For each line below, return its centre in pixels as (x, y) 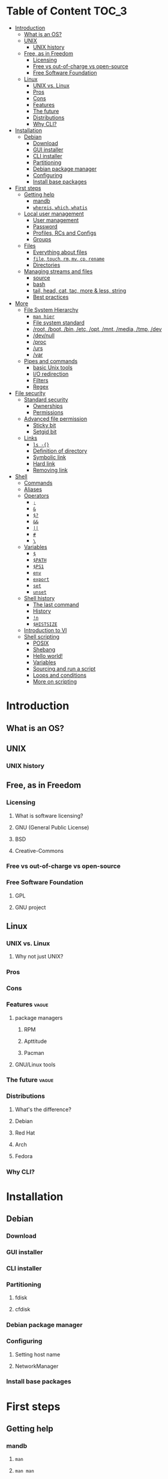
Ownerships (48, 406)
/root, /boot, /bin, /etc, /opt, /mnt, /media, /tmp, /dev (97, 329)
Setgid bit (45, 431)
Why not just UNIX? (39, 957)
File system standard (59, 322)
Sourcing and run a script (64, 668)
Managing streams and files (58, 271)
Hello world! (48, 656)
